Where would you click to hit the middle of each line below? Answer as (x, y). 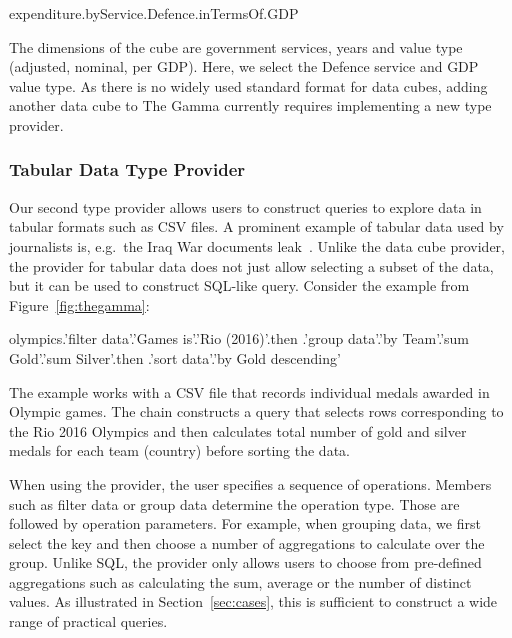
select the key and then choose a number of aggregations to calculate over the (247, 542)
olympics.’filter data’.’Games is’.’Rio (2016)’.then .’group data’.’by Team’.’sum (239, 338)
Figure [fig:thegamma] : (79, 304)
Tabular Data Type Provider (127, 169)
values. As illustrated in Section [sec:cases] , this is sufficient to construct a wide (253, 601)
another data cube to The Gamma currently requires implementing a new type (250, 105)
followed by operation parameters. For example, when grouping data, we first (245, 523)
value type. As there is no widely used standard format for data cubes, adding (248, 85)
